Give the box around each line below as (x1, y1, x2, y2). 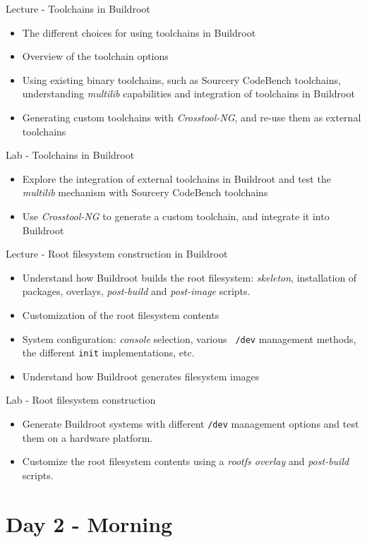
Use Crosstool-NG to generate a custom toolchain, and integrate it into (22, 208, 330, 223)
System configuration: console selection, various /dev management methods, (22, 331, 356, 346)
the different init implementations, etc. (22, 345, 195, 360)
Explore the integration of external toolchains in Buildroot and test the (22, 171, 331, 186)
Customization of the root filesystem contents (22, 307, 219, 322)
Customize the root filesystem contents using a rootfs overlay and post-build (22, 454, 349, 469)
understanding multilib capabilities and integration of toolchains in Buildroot (22, 86, 355, 101)
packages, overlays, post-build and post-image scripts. (22, 284, 251, 299)
